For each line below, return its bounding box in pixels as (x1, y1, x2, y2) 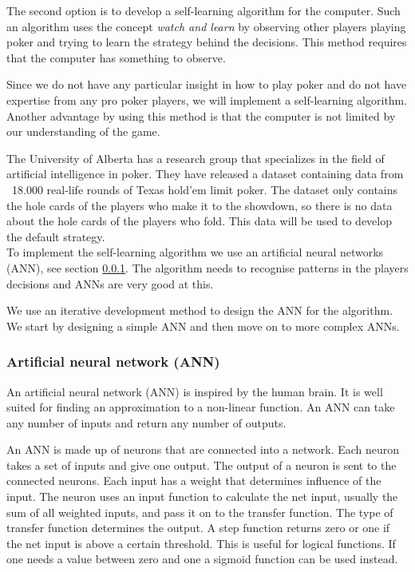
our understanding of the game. (6, 123, 160, 140)
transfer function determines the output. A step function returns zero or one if (6, 519, 390, 536)
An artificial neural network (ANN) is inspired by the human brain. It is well (6, 383, 383, 399)
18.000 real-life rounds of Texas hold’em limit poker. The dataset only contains (11, 181, 398, 197)
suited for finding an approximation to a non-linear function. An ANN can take (6, 399, 395, 415)
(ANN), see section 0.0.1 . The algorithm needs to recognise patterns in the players (6, 259, 409, 276)
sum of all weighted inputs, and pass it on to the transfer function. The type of (6, 503, 393, 520)
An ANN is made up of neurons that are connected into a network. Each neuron (6, 441, 400, 458)
